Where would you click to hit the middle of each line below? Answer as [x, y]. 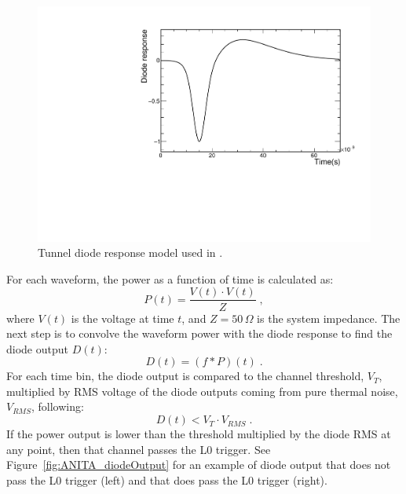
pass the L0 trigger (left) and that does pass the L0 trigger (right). [167, 479]
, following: [57, 406]
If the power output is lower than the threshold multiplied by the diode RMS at [199, 434]
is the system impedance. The [329, 318]
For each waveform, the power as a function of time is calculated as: [170, 278]
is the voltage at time [123, 318]
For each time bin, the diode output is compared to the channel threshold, [185, 376]
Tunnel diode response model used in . [130, 252]
